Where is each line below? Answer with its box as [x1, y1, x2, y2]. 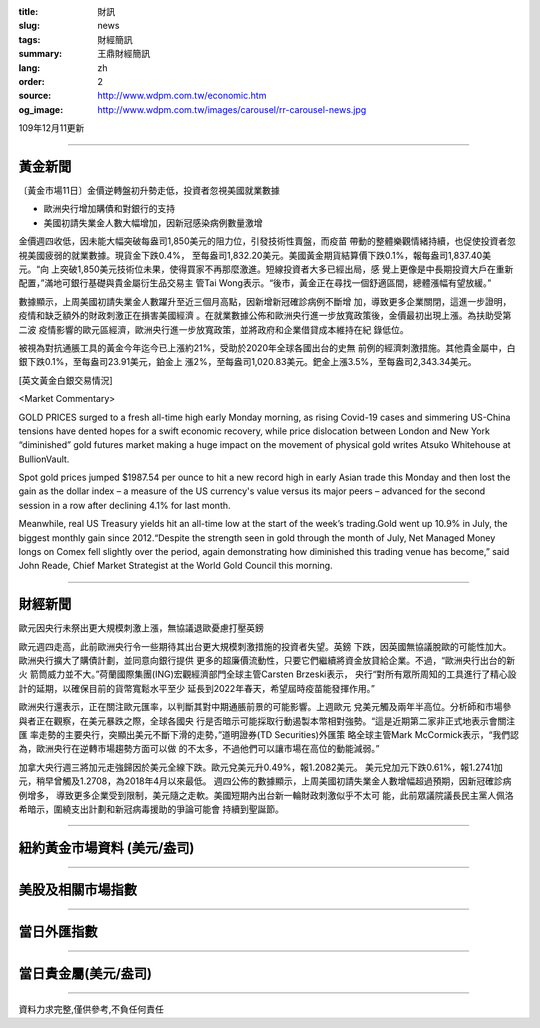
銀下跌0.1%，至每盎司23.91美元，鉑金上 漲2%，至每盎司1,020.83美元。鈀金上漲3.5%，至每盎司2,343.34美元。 [18, 356, 477, 368]
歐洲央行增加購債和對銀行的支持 [43, 203, 175, 215]
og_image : [18, 103, 64, 115]
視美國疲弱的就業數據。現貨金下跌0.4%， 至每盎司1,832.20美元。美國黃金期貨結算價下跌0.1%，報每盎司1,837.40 [18, 249, 483, 261]
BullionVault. [18, 453, 70, 465]
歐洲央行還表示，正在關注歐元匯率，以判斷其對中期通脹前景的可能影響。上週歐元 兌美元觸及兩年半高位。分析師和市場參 [18, 701, 512, 713]
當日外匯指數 [18, 923, 98, 940]
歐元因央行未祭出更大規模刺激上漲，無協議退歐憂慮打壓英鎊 [18, 622, 264, 634]
